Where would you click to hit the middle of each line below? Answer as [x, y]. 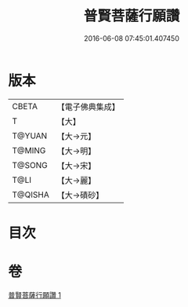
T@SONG [30, 165]
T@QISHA [31, 195]
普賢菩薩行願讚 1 [34, 294]
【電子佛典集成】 [88, 107]
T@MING [29, 150]
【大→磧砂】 [80, 195]
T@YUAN [30, 136]
